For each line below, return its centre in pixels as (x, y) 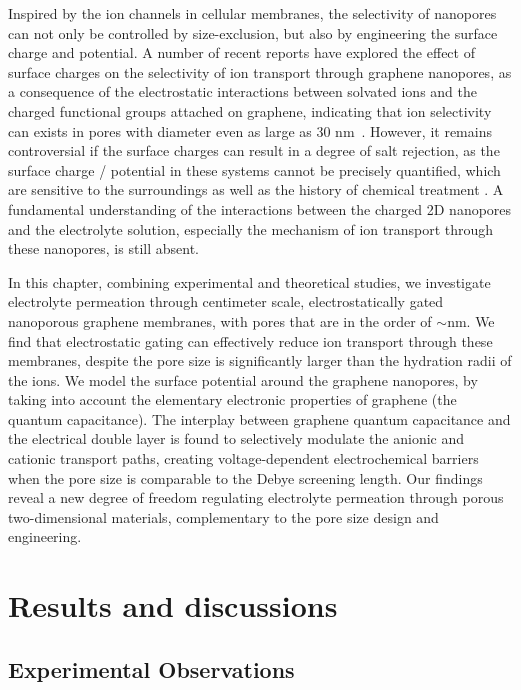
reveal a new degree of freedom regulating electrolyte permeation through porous (256, 497)
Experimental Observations (151, 668)
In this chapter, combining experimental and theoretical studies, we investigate (249, 281)
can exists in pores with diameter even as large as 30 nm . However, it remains (250, 130)
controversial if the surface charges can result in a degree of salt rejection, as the (254, 150)
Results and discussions (173, 605)
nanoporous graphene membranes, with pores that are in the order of (220, 320)
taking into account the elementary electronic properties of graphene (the (232, 399)
